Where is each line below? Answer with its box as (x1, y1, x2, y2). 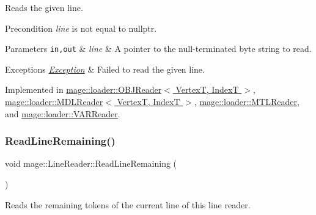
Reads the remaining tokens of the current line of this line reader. (5, 198, 251, 211)
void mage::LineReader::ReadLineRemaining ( (5, 157, 177, 170)
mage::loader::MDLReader (5, 95, 103, 108)
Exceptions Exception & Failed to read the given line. (5, 62, 205, 75)
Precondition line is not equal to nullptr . (5, 21, 157, 34)
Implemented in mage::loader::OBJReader (5, 83, 162, 96)
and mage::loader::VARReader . (5, 107, 120, 120)
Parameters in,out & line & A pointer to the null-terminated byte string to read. (5, 42, 312, 55)
